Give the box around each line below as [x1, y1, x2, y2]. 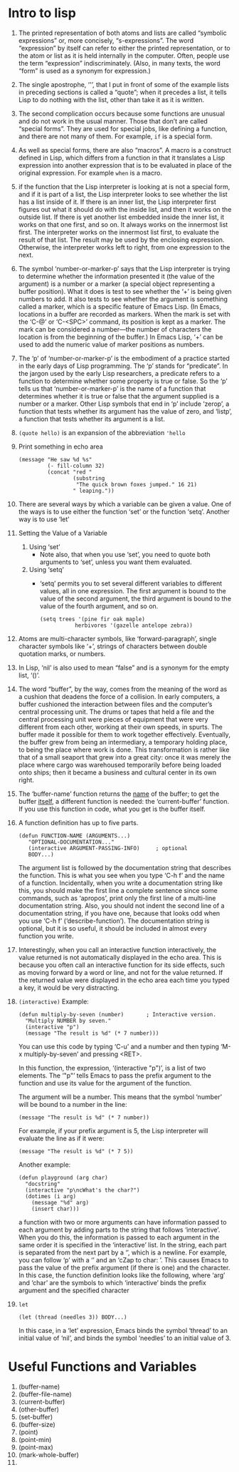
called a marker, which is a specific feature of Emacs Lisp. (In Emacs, [18, 302, 222, 311]
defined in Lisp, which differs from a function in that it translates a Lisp [18, 153, 225, 162]
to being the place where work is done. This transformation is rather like [18, 745, 230, 754]
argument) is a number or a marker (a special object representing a [18, 280, 216, 288]
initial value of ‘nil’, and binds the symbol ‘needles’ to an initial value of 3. [18, 1334, 232, 1342]
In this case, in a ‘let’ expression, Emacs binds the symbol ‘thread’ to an [18, 1326, 228, 1334]
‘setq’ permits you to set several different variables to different [39, 579, 223, 588]
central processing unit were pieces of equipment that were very [18, 715, 208, 723]
